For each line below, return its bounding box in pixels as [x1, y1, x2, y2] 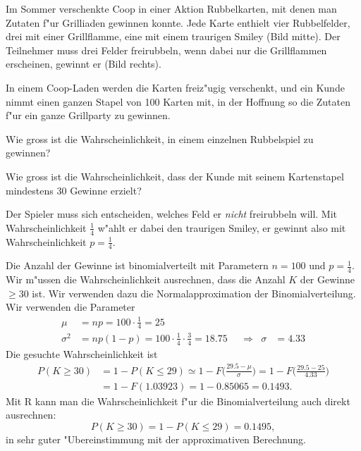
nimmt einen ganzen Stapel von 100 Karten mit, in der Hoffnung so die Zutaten [6, 94, 350, 109]
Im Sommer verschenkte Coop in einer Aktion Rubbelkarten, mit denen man [6, 1, 337, 16]
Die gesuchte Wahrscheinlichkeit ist [6, 346, 158, 361]
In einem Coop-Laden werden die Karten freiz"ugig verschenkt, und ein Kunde [6, 80, 345, 94]
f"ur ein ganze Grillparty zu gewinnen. [6, 108, 171, 123]
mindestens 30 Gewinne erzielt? [6, 183, 142, 197]
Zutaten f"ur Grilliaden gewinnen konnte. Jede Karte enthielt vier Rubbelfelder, [6, 15, 350, 30]
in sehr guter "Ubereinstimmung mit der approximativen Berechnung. [6, 431, 306, 446]
